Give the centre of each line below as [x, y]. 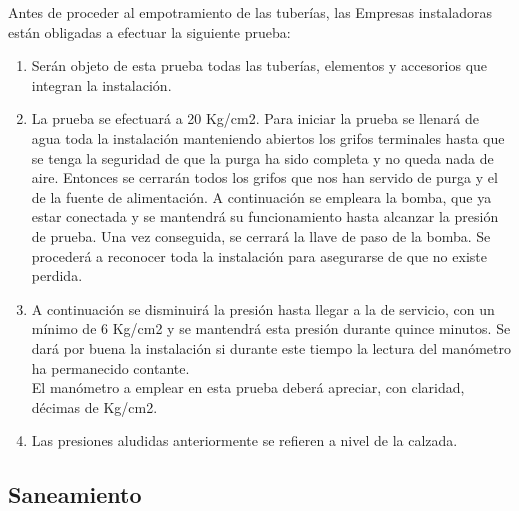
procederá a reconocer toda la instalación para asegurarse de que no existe [259, 255]
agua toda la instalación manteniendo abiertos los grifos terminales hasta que [268, 137]
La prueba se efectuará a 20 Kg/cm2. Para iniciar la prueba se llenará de [255, 118]
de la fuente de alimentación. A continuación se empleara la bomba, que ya [261, 196]
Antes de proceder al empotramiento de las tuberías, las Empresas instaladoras [250, 12]
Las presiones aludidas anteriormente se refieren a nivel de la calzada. [244, 440]
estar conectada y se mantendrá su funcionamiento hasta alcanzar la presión [265, 216]
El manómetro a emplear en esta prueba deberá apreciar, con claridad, [248, 387]
